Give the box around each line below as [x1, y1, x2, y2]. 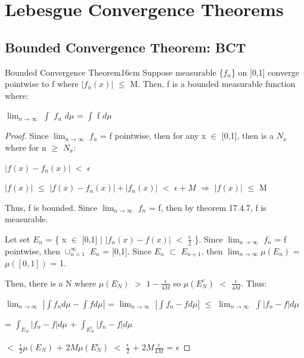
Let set [5, 232, 30, 245]
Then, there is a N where [5, 276, 96, 289]
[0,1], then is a [221, 129, 274, 142]
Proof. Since [5, 129, 49, 142]
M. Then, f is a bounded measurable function [130, 77, 296, 90]
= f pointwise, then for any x [100, 129, 206, 142]
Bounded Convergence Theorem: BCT [5, 38, 246, 56]
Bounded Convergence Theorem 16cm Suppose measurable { [5, 66, 224, 78]
